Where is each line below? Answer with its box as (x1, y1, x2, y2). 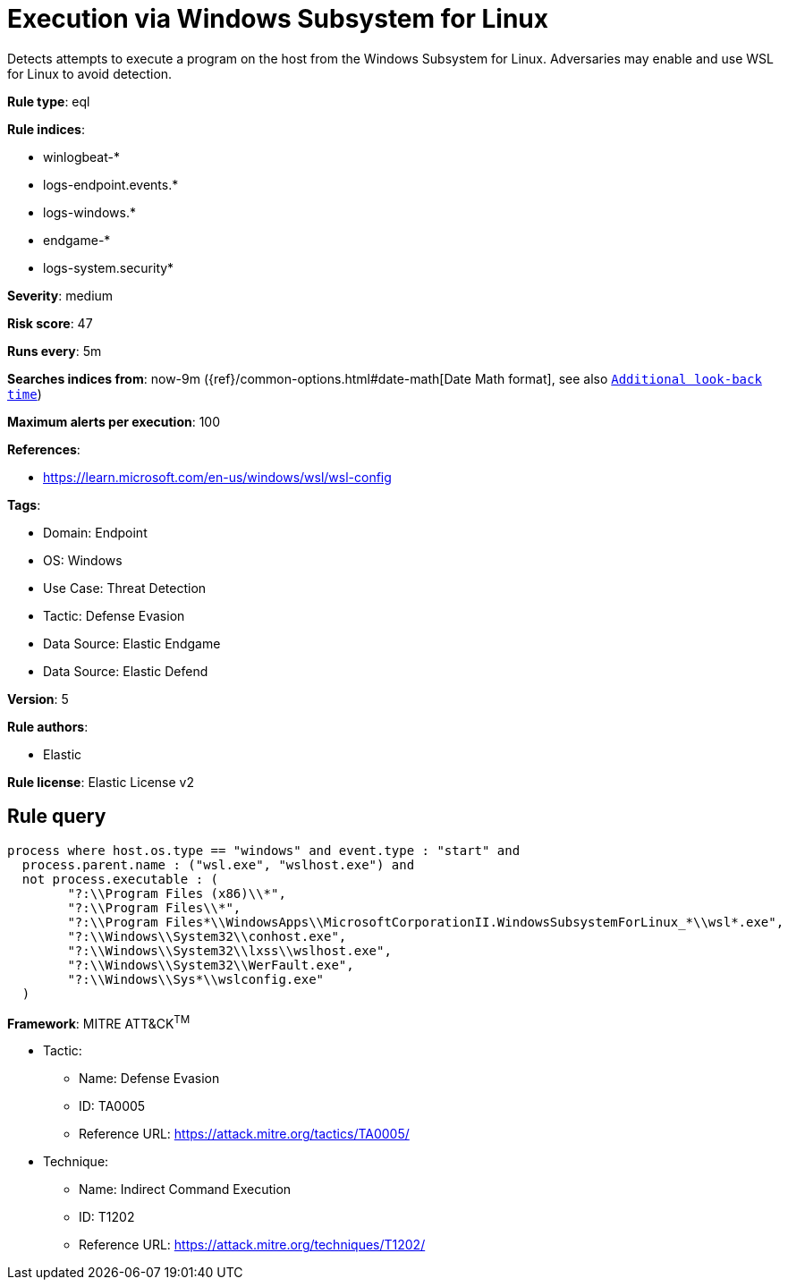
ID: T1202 (79, 1209, 135, 1225)
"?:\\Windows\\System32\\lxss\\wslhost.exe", (67, 943, 392, 958)
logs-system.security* (43, 259, 174, 275)
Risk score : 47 (7, 315, 93, 331)
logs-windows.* (43, 204, 136, 220)
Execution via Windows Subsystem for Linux (7, 4, 548, 34)
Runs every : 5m (7, 343, 102, 359)
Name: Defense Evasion (79, 1071, 220, 1087)
